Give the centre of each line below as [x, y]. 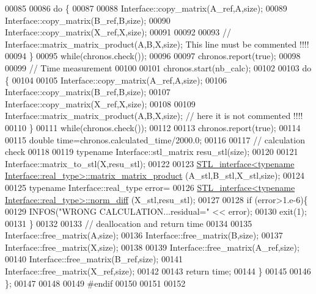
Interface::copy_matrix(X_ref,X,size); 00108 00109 [100, 103]
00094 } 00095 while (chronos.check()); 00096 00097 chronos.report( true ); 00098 [153, 56]
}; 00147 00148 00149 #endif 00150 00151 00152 [95, 283]
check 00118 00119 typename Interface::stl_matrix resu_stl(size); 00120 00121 [152, 152]
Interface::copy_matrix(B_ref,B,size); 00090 [88, 20]
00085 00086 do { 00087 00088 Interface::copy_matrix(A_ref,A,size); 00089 [146, 8]
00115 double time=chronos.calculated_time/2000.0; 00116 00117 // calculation [155, 139]
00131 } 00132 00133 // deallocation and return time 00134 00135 [129, 223]
